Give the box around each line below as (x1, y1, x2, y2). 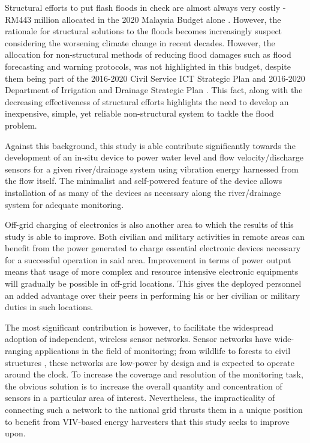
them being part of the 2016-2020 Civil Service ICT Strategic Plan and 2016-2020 (5, 72, 305, 84)
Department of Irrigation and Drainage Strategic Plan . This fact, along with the (5, 84, 303, 96)
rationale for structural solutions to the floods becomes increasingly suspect (5, 25, 282, 37)
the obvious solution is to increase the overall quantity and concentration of (5, 379, 282, 392)
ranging (5, 344, 32, 357)
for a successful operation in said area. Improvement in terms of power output (5, 253, 291, 266)
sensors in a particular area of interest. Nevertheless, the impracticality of (5, 391, 275, 404)
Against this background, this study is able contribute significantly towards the (5, 139, 296, 151)
